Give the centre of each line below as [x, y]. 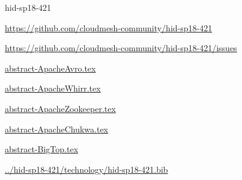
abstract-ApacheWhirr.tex [53, 88]
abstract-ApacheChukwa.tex [57, 129]
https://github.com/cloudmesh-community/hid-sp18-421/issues [121, 48]
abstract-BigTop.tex [42, 149]
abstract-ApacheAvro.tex [50, 68]
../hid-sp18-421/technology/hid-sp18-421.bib [86, 169]
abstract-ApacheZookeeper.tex [60, 108]
